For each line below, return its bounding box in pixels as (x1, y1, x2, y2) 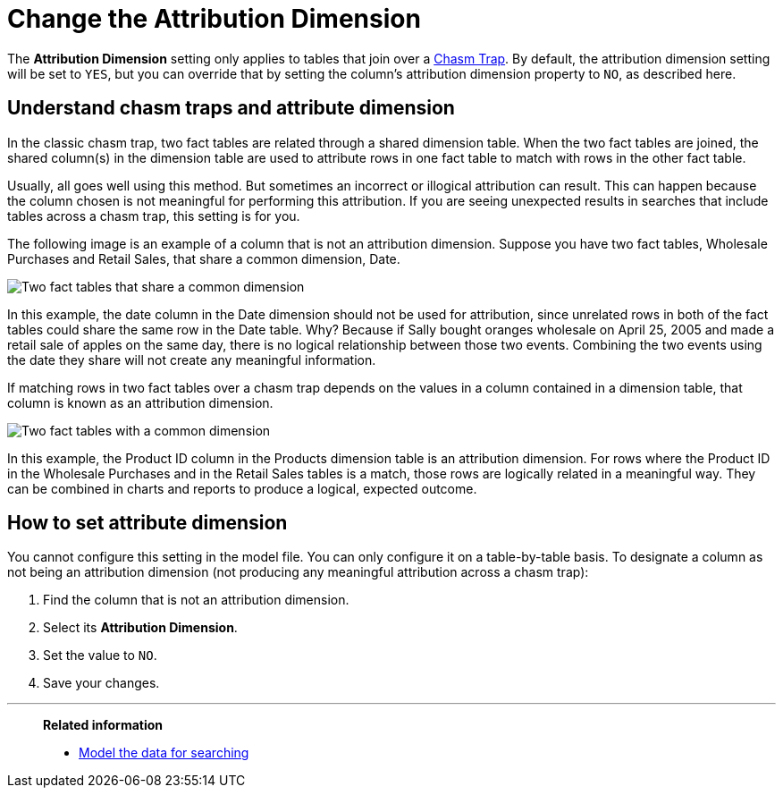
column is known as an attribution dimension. (7, 394, 274, 410)
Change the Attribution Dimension (7, 4, 421, 34)
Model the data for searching (79, 745, 249, 761)
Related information (43, 717, 164, 733)
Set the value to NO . (43, 647, 157, 664)
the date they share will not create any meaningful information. (7, 351, 376, 368)
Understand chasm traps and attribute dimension (7, 97, 455, 120)
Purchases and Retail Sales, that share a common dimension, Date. (7, 250, 400, 266)
